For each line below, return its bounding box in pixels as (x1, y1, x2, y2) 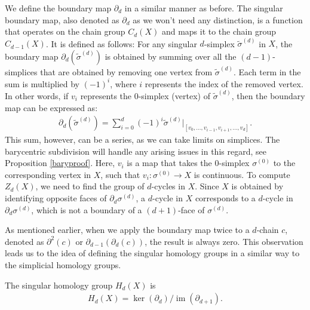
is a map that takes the (127, 156, 212, 169)
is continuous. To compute (194, 168, 290, 180)
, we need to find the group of (35, 180, 145, 192)
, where (110, 77, 137, 90)
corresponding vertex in (5, 168, 91, 180)
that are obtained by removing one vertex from (40, 65, 213, 78)
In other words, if (5, 90, 69, 102)
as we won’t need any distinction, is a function (133, 13, 303, 26)
